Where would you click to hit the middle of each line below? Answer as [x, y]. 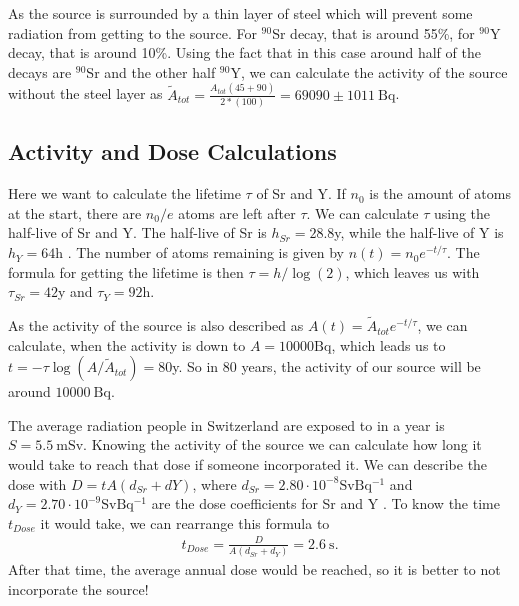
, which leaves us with [412, 271]
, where [214, 483]
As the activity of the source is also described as [156, 325]
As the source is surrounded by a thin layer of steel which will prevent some [240, 13]
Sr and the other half [151, 71]
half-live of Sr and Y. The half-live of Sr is [137, 232]
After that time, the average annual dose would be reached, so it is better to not [254, 569]
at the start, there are [75, 212]
